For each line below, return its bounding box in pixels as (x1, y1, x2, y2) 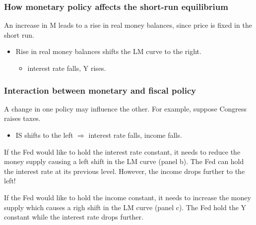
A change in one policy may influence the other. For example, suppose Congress (4, 103, 247, 113)
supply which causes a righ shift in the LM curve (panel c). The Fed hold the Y (4, 202, 247, 212)
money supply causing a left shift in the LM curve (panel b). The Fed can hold (4, 156, 244, 167)
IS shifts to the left (15, 130, 73, 140)
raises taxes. (4, 113, 41, 123)
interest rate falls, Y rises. (27, 63, 106, 73)
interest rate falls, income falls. (88, 130, 182, 140)
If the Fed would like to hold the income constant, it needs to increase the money (4, 192, 251, 202)
